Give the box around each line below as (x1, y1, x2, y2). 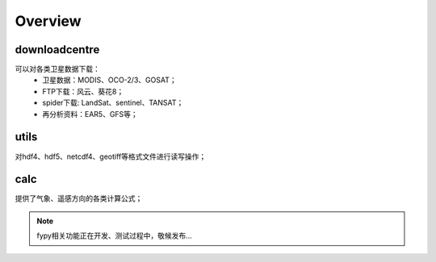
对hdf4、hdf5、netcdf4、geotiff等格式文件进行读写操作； (15, 152, 207, 161)
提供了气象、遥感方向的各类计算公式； (15, 193, 143, 203)
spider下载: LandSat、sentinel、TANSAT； (42, 98, 184, 108)
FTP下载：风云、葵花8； (42, 86, 124, 96)
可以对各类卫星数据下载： (15, 64, 100, 74)
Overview (15, 12, 82, 30)
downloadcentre (15, 43, 100, 56)
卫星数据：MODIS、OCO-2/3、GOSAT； (42, 75, 177, 85)
